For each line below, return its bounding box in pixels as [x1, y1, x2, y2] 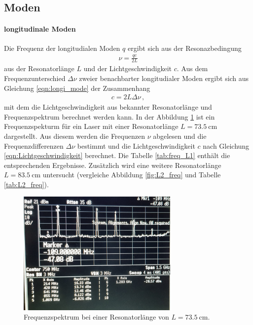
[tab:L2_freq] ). [4, 179, 49, 189]
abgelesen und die [153, 130, 207, 141]
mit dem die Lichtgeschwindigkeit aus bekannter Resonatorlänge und [4, 102, 212, 112]
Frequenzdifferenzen [4, 140, 64, 151]
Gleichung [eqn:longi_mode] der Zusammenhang [4, 82, 150, 93]
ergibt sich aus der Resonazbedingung [127, 42, 242, 53]
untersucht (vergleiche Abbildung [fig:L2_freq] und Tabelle [42, 169, 221, 180]
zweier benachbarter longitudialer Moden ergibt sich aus [79, 73, 249, 83]
